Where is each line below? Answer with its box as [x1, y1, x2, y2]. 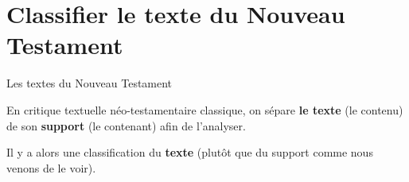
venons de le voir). [6, 159, 96, 176]
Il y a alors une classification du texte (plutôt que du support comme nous [6, 144, 373, 161]
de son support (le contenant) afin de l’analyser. [6, 117, 246, 134]
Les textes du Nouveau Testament [6, 75, 173, 91]
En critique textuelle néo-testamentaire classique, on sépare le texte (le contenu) [6, 101, 403, 118]
